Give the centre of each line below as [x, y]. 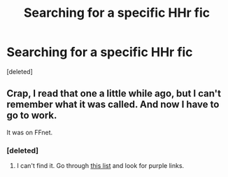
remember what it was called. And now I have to [113, 105]
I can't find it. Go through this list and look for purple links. [100, 166]
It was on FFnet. [30, 132]
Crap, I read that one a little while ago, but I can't [114, 93]
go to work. [32, 116]
